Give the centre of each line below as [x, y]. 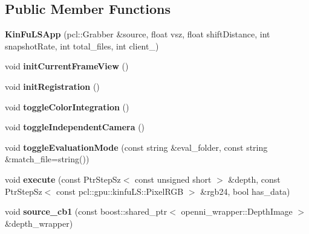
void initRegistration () [52, 86]
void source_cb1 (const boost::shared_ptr [86, 211]
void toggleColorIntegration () [67, 106]
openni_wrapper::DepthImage [237, 211]
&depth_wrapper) [39, 223]
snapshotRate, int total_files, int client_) [82, 46]
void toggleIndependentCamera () [75, 127]
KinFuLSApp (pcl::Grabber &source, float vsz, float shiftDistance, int [138, 34]
